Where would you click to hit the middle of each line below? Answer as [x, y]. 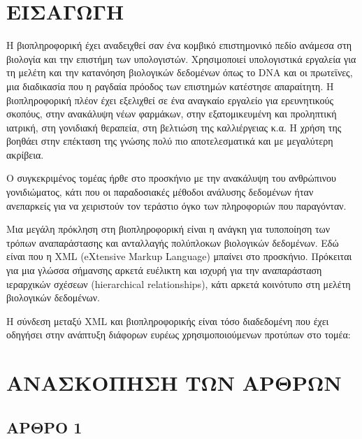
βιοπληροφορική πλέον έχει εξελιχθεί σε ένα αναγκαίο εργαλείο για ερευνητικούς [170, 100]
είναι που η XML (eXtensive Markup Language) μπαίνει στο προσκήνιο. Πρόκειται [179, 256]
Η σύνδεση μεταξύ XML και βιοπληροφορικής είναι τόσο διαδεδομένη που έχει [168, 321]
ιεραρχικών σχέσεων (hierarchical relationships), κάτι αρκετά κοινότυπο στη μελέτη [179, 283]
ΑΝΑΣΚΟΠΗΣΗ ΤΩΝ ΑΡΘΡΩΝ [174, 383]
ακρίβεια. [25, 154]
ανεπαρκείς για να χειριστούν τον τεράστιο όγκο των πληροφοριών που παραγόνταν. [176, 205]
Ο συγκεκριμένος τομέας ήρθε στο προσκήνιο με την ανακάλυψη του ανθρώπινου [171, 178]
